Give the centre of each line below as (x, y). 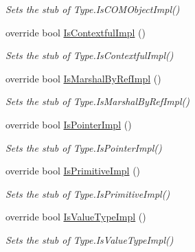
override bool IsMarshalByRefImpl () (83, 78)
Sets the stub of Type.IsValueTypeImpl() (90, 239)
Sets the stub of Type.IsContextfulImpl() (90, 55)
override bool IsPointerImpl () (69, 124)
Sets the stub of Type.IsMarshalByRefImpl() (97, 101)
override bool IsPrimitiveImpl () (73, 171)
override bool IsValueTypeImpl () (76, 217)
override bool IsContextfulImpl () (76, 32)
